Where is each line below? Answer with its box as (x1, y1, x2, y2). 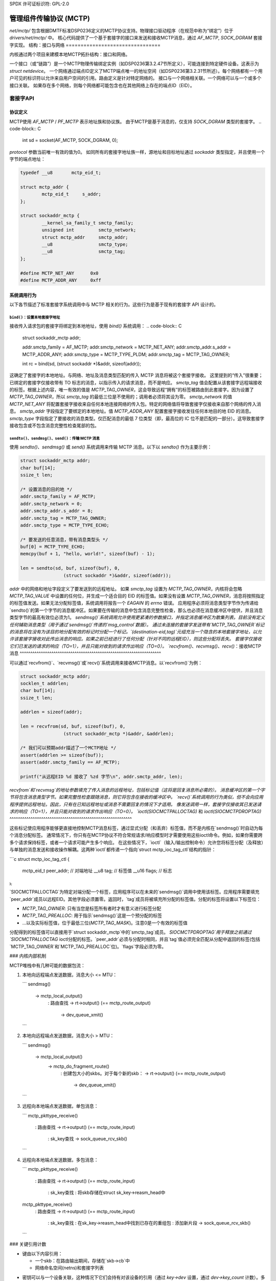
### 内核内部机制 (9, 953, 47, 959)
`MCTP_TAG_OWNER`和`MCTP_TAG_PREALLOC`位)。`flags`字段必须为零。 (9, 943, 167, 949)
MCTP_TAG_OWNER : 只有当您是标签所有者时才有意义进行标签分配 (22, 905, 162, 912)
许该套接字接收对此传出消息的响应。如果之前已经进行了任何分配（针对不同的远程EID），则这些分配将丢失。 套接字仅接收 (9, 636, 262, 642)
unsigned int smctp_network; (41, 227, 136, 233)
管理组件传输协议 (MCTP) (9, 14, 90, 23)
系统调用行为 (9, 292, 37, 298)
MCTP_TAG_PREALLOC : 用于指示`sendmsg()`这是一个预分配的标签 (22, 913, 163, 919)
